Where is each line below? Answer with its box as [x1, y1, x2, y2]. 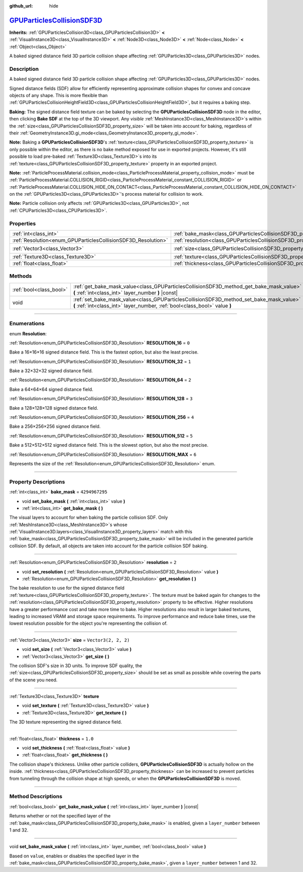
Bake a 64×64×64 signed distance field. [9, 386, 93, 392]
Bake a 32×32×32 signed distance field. [9, 368, 93, 374]
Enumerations [9, 320, 45, 327]
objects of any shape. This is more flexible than [9, 93, 108, 98]
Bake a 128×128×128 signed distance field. [9, 405, 98, 411]
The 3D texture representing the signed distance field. [9, 719, 122, 725]
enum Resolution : [9, 330, 47, 336]
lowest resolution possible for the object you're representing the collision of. [9, 620, 168, 627]
